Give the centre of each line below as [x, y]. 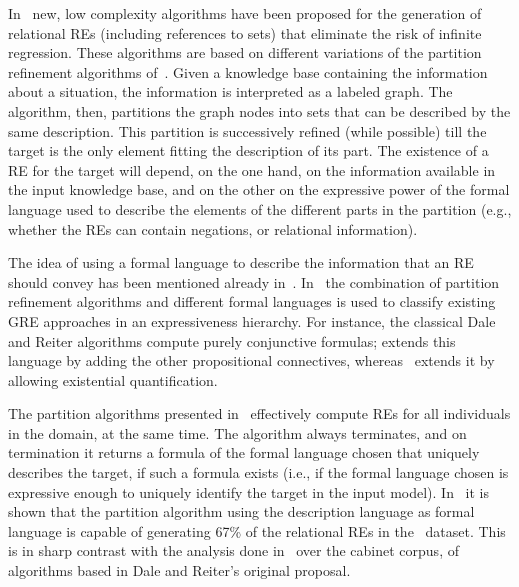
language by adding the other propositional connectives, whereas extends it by [251, 360]
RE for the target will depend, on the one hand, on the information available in [252, 169]
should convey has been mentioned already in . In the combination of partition [254, 281]
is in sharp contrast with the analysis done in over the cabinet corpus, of [233, 550]
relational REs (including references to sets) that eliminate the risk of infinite [245, 32]
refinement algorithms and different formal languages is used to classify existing [252, 301]
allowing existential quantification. [113, 379]
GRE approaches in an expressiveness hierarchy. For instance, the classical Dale [252, 320]
